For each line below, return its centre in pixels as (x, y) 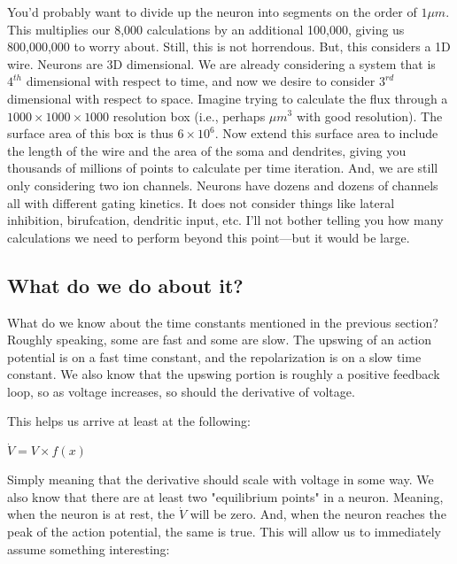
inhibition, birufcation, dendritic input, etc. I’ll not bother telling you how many (225, 220)
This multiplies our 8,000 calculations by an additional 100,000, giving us (206, 29)
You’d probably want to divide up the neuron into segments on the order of (212, 12)
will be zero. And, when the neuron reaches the (318, 514)
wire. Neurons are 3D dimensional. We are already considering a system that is (221, 63)
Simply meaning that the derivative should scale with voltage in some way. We (221, 479)
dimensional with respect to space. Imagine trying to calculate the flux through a (228, 98)
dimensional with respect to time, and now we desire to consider (201, 81)
